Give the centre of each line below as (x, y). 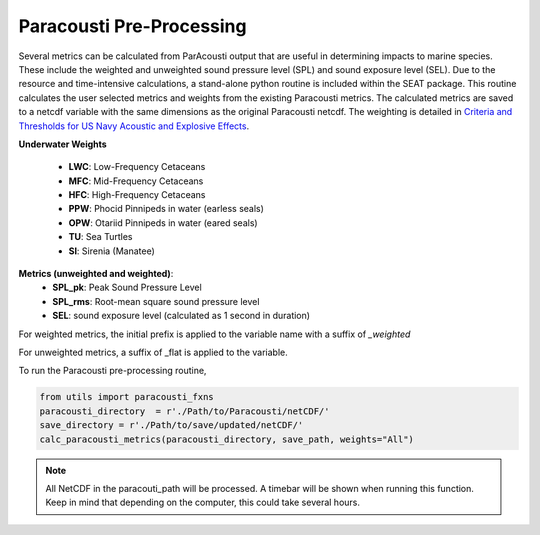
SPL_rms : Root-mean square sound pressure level (156, 301)
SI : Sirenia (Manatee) (111, 251)
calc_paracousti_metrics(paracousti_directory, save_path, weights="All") (227, 439)
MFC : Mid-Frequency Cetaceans (136, 181)
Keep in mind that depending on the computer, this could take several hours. (202, 502)
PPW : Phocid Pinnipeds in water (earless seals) (166, 209)
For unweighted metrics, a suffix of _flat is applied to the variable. (153, 352)
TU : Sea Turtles (100, 237)
